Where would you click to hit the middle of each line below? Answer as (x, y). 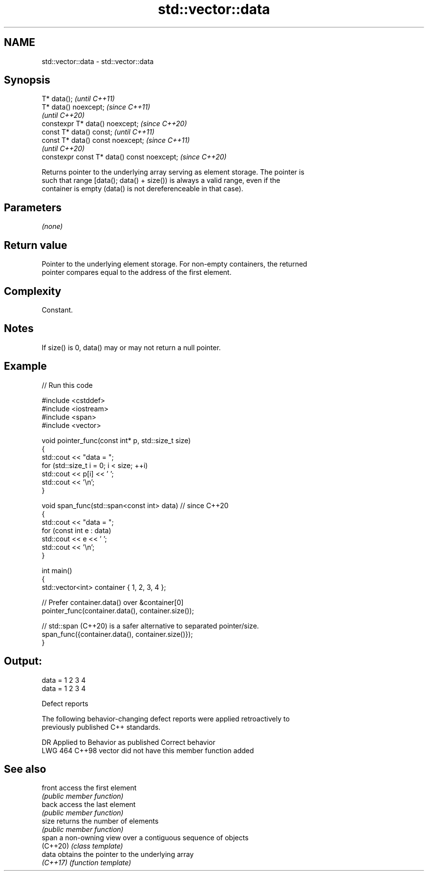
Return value (36, 245)
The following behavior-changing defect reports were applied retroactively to (166, 718)
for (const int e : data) (76, 530)
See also (25, 769)
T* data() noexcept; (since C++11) (96, 107)
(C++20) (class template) (82, 846)
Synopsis (27, 80)
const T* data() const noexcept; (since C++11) (116, 140)
